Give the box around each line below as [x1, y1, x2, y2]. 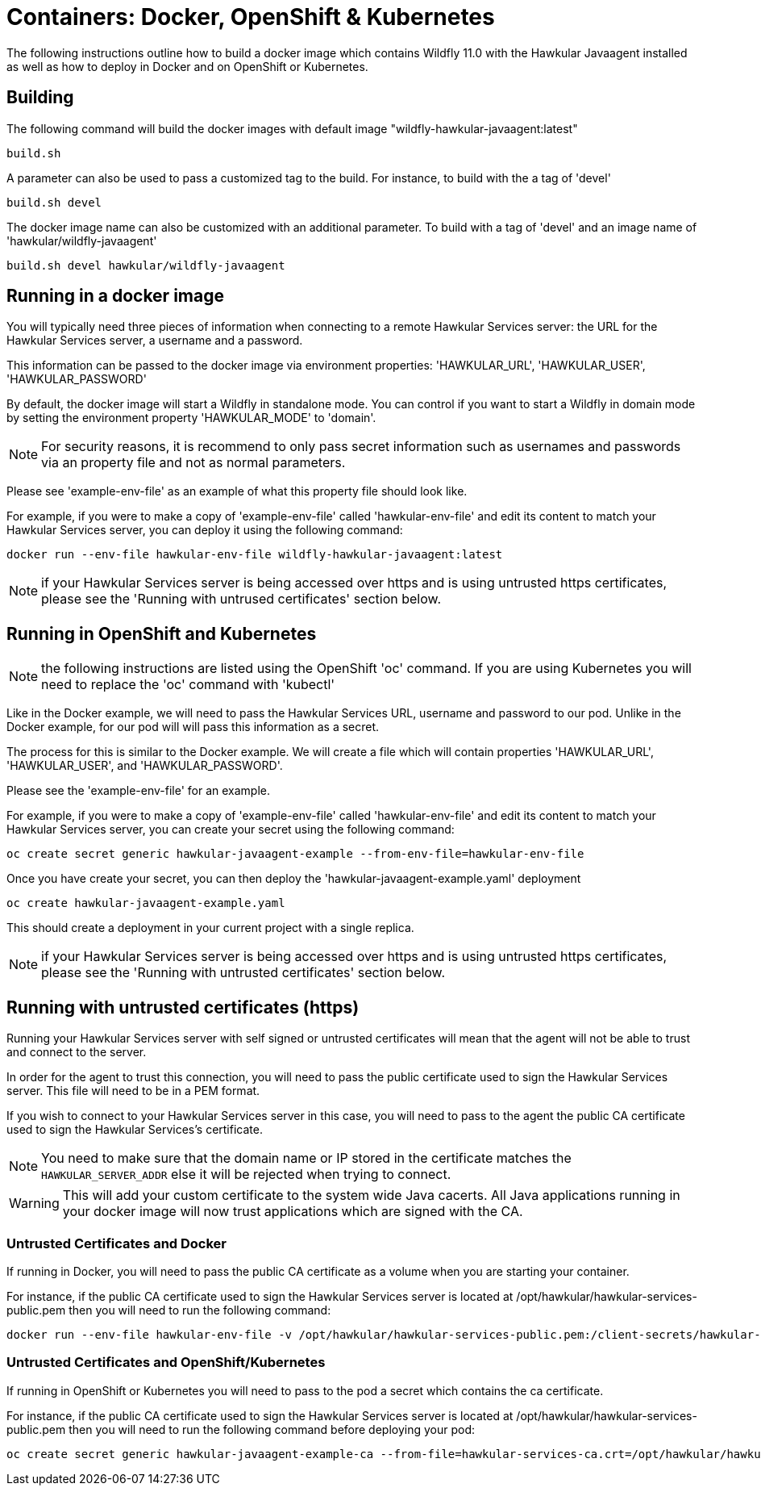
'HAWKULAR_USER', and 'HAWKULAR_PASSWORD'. [6, 759, 283, 773]
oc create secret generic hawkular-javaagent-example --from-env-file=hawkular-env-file [6, 847, 584, 861]
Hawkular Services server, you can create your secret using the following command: [6, 822, 455, 837]
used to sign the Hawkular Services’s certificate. [6, 1122, 263, 1137]
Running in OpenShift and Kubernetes [6, 623, 317, 644]
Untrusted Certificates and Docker [6, 1235, 227, 1252]
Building [6, 87, 74, 108]
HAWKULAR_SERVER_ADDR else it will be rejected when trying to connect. [41, 1166, 451, 1183]
